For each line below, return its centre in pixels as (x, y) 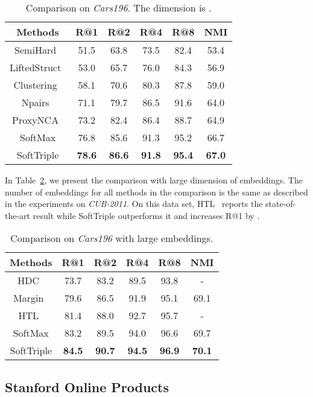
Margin (29, 298)
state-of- (281, 204)
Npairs (35, 102)
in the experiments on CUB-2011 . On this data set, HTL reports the (134, 204)
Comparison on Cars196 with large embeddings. (112, 238)
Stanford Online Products (87, 386)
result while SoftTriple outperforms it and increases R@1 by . (146, 215)
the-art (18, 215)
